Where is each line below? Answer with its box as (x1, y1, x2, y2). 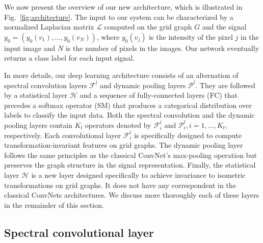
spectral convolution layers (4, 79, 87, 90)
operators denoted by (85, 119, 151, 130)
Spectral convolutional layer (4, 224, 154, 240)
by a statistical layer (4, 90, 68, 100)
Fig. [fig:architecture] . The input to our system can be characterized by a (4, 11, 233, 22)
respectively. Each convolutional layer (4, 129, 121, 140)
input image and (4, 42, 56, 53)
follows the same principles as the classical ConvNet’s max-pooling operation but (4, 149, 257, 160)
